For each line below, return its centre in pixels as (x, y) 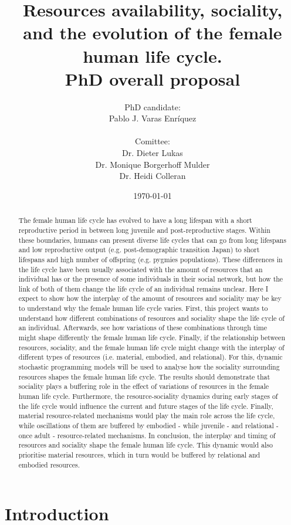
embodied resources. (49, 464)
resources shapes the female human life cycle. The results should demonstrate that (144, 376)
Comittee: (153, 141)
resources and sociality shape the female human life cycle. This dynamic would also (145, 445)
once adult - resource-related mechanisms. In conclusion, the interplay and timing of (147, 435)
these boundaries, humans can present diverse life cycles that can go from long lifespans (152, 240)
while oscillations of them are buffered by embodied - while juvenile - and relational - (148, 426)
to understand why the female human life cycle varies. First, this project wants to (143, 308)
